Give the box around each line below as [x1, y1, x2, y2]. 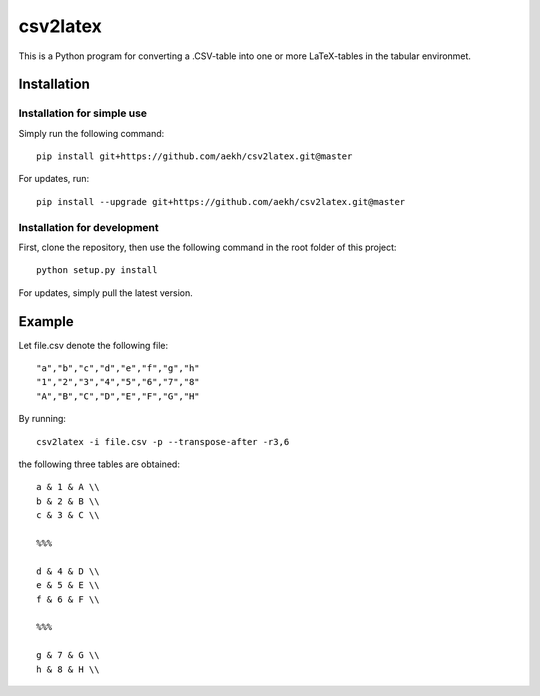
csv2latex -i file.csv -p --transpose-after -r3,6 [36, 436, 290, 447]
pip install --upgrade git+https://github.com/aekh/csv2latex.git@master [36, 196, 406, 207]
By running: [18, 413, 67, 425]
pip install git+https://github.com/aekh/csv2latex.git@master [36, 151, 353, 162]
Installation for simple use [18, 106, 148, 120]
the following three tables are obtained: [18, 458, 180, 470]
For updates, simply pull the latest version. [18, 286, 194, 299]
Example [18, 313, 74, 330]
